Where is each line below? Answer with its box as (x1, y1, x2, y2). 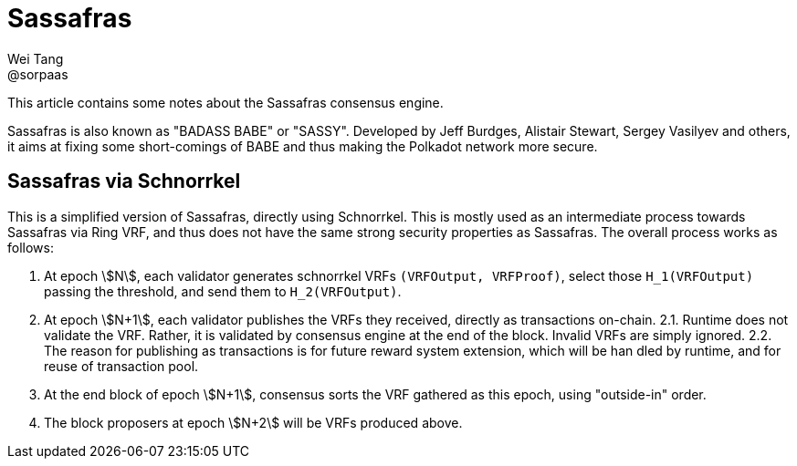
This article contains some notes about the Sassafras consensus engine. (7, 94, 444, 110)
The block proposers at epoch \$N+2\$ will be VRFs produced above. (44, 414, 463, 430)
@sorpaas (7, 66, 68, 82)
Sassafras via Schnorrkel (7, 170, 241, 193)
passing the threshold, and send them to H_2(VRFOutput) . (44, 283, 402, 299)
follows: (7, 239, 54, 255)
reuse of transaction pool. (44, 357, 199, 374)
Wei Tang (7, 50, 64, 67)
